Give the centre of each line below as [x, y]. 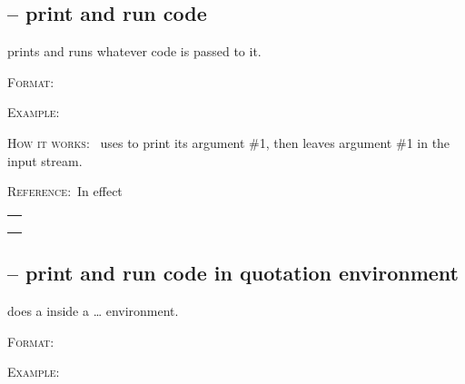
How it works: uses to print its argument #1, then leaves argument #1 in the [229, 142]
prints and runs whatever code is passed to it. [134, 51]
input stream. [45, 160]
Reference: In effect [65, 191]
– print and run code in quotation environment [233, 273]
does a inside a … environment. [93, 310]
